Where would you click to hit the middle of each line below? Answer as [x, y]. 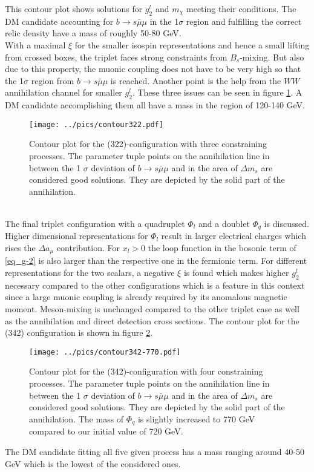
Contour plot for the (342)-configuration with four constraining [146, 371]
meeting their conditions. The [241, 8]
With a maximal [35, 44]
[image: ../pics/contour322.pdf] [96, 124]
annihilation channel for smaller [64, 92]
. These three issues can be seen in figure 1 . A [217, 92]
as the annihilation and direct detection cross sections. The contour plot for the [152, 320]
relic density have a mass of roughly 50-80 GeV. [93, 33]
